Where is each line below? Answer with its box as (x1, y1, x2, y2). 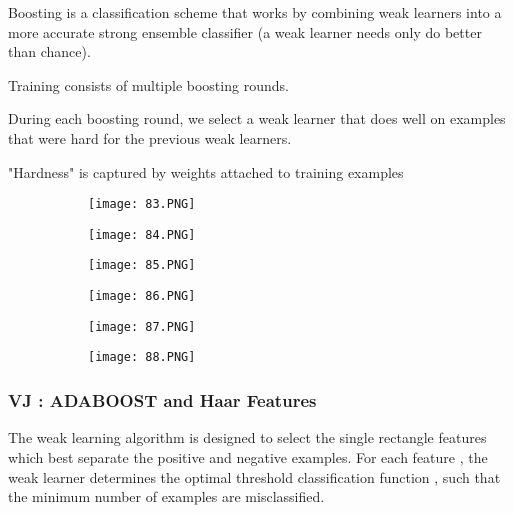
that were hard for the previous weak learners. (8, 127, 292, 148)
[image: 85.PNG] (88, 258, 196, 273)
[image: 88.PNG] (88, 350, 196, 365)
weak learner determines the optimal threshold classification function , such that (8, 466, 501, 487)
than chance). (8, 41, 91, 62)
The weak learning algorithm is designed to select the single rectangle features (8, 427, 487, 448)
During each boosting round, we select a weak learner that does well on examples (8, 108, 506, 129)
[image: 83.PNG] (88, 197, 196, 212)
